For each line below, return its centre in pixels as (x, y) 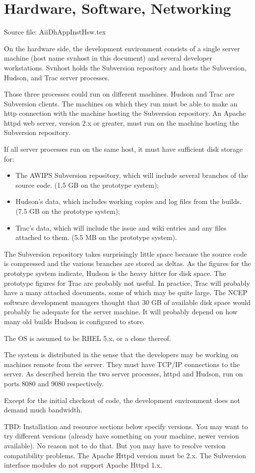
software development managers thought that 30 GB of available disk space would (127, 302)
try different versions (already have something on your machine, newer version (122, 436)
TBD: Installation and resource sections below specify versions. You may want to (126, 426)
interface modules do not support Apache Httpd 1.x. (83, 465)
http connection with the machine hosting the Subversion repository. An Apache (125, 113)
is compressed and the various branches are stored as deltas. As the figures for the (127, 263)
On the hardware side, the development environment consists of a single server (122, 48)
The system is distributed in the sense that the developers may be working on (121, 355)
